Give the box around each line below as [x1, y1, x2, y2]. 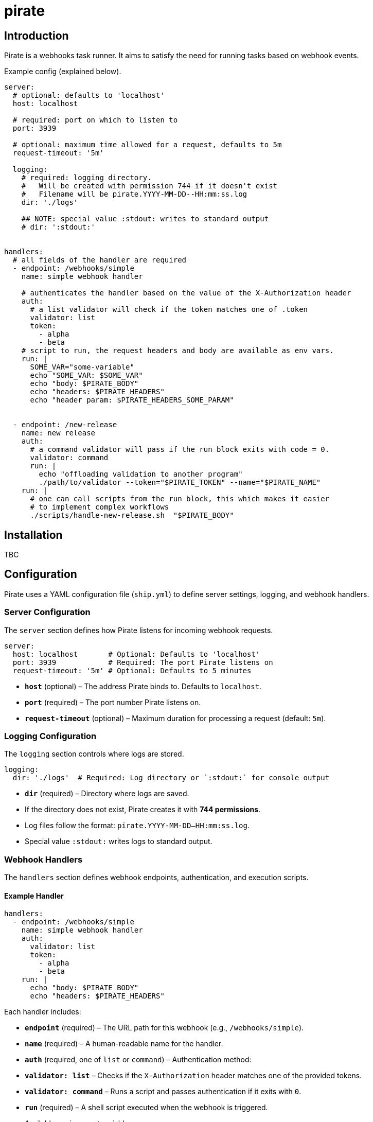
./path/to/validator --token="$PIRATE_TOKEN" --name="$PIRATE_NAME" [39, 478, 321, 487]
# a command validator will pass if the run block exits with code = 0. [30, 445, 330, 454]
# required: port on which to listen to [12, 116, 178, 125]
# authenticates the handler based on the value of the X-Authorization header [21, 289, 351, 297]
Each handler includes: [4, 1007, 81, 1016]
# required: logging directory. [21, 173, 152, 182]
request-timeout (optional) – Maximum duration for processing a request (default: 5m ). [25, 713, 326, 723]
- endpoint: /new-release [12, 420, 117, 429]
